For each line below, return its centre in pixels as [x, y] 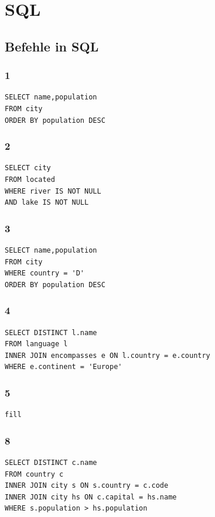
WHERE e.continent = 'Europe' [64, 367]
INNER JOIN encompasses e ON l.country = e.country [107, 355]
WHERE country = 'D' [45, 273]
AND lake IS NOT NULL [47, 203]
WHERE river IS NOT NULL [53, 191]
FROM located [30, 179]
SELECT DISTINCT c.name [51, 462]
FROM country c [34, 474]
